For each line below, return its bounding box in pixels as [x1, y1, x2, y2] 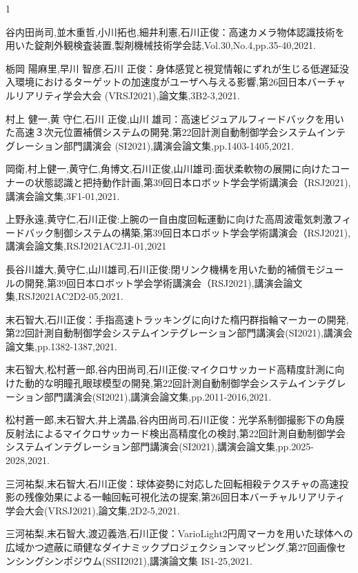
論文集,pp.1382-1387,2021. [6, 339, 117, 353]
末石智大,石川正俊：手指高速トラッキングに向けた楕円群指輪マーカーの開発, [6, 312, 349, 326]
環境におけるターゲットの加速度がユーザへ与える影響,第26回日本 [14, 74, 308, 89]
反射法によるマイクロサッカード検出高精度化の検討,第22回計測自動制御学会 [6, 425, 346, 440]
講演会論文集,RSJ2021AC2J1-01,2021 [6, 239, 167, 253]
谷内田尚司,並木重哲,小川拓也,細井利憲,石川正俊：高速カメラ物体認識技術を [6, 24, 345, 39]
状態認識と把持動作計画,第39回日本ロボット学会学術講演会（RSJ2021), [34, 174, 351, 189]
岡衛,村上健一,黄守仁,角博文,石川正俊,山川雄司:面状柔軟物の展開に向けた [6, 161, 331, 176]
